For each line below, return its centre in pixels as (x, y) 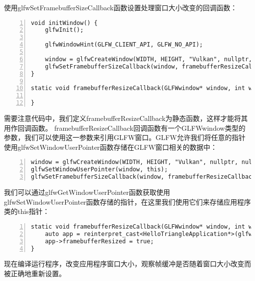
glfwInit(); (64, 30)
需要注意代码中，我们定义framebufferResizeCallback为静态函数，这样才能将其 (126, 118)
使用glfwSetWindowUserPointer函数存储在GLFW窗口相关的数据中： (111, 147)
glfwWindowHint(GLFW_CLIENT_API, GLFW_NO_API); (124, 45)
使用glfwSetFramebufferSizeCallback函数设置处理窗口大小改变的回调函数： (121, 7)
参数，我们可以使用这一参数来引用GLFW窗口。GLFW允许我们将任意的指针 (125, 137)
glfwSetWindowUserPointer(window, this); (100, 170)
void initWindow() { (64, 23)
